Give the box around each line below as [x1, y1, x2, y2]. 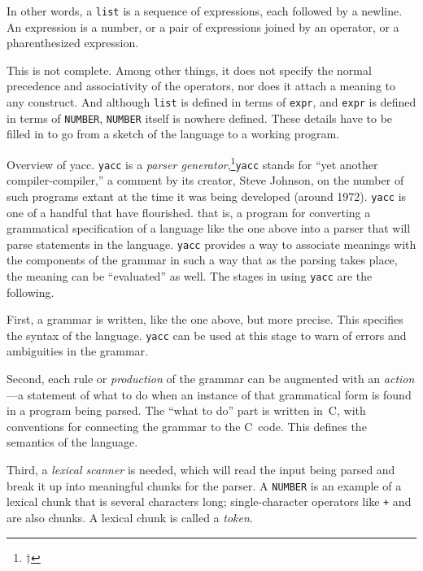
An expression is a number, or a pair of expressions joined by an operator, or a [7, 18, 399, 35]
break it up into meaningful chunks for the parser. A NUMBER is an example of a [7, 477, 402, 494]
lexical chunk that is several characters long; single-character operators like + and [7, 493, 412, 510]
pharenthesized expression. [7, 34, 139, 51]
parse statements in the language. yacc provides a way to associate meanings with [7, 235, 416, 252]
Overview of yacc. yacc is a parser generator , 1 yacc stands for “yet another [7, 153, 378, 172]
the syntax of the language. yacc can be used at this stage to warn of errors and [7, 326, 407, 343]
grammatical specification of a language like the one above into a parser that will [7, 220, 411, 237]
